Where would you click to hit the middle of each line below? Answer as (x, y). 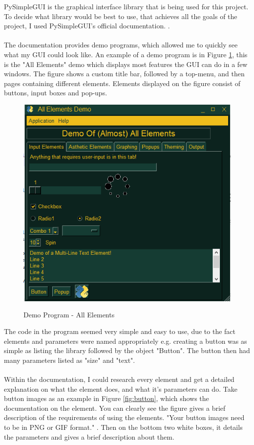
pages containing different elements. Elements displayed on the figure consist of (122, 83)
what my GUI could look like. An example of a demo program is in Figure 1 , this (126, 54)
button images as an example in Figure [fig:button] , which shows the (106, 398)
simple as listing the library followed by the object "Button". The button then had (127, 350)
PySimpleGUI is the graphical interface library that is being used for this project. (126, 6)
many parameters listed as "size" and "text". (70, 360)
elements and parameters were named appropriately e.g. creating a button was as (126, 341)
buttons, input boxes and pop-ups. (56, 93)
